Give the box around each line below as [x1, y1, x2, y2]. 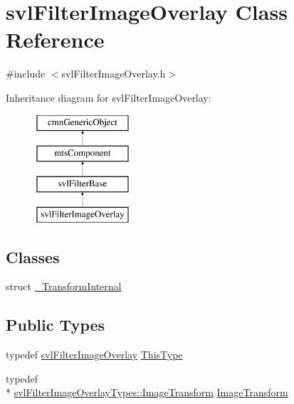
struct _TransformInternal [6, 279, 122, 294]
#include [6, 66, 46, 81]
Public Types [6, 314, 105, 336]
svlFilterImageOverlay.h [61, 66, 166, 81]
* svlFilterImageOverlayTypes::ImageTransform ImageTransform [6, 385, 288, 400]
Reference [6, 25, 105, 54]
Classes [6, 245, 60, 267]
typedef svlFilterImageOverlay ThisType [6, 347, 183, 362]
